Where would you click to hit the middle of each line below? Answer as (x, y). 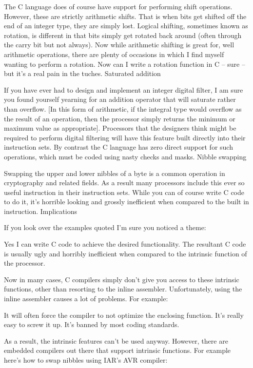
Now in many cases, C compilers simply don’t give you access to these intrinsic (122, 279)
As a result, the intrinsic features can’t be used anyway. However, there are (116, 340)
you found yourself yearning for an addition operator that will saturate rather (120, 99)
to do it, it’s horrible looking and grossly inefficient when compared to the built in (126, 202)
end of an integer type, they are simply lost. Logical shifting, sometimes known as (126, 26)
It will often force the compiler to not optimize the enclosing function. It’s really (124, 315)
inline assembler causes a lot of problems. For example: (86, 299)
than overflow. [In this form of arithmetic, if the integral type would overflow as (123, 108)
